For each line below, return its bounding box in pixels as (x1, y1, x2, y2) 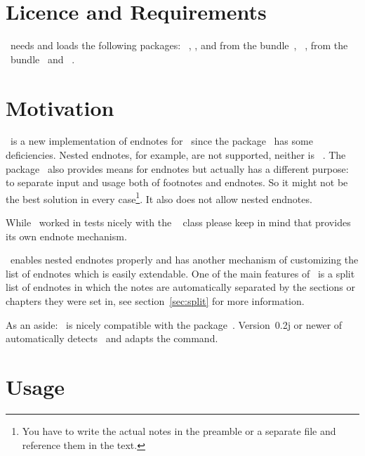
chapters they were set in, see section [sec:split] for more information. (6, 294, 305, 308)
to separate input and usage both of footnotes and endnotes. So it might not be (6, 175, 348, 190)
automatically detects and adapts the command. (6, 331, 218, 346)
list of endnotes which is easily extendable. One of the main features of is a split (6, 266, 355, 280)
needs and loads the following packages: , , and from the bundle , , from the (10, 38, 348, 53)
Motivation (6, 93, 114, 122)
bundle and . (10, 51, 75, 66)
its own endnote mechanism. (6, 228, 127, 243)
